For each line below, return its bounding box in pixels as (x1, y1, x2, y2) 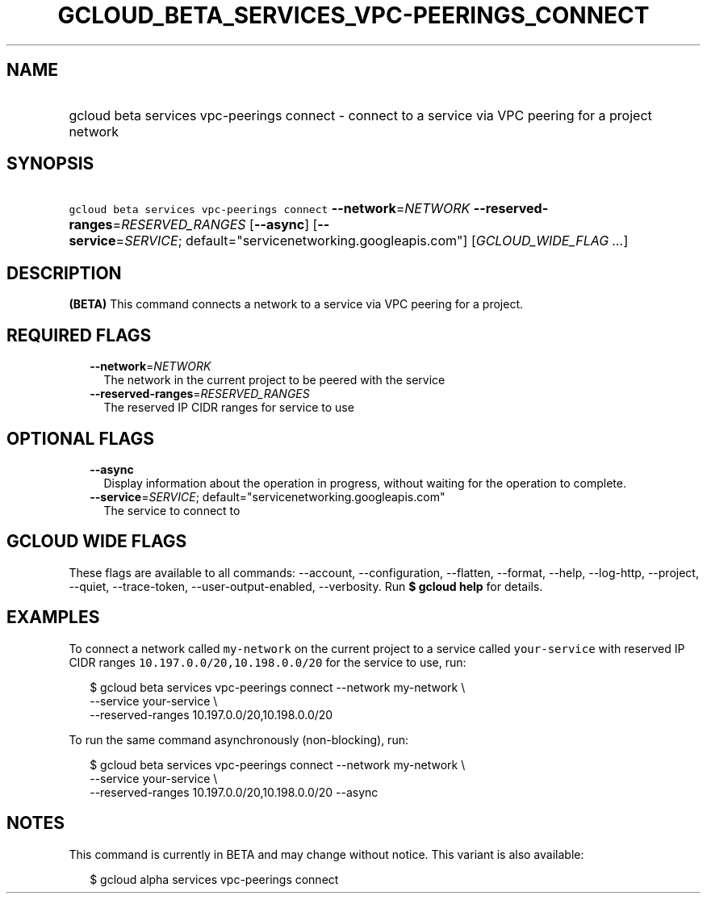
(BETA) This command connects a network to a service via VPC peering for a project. (69, 297, 524, 312)
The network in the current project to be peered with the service (103, 373, 446, 387)
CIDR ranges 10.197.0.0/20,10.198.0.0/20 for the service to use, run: (69, 655, 466, 669)
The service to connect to (103, 503, 241, 517)
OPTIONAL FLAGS (6, 428, 154, 449)
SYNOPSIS (6, 153, 94, 174)
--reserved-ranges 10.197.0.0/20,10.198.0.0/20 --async (90, 785, 379, 799)
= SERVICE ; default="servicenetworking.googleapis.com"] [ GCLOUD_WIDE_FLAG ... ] (115, 232, 629, 249)
